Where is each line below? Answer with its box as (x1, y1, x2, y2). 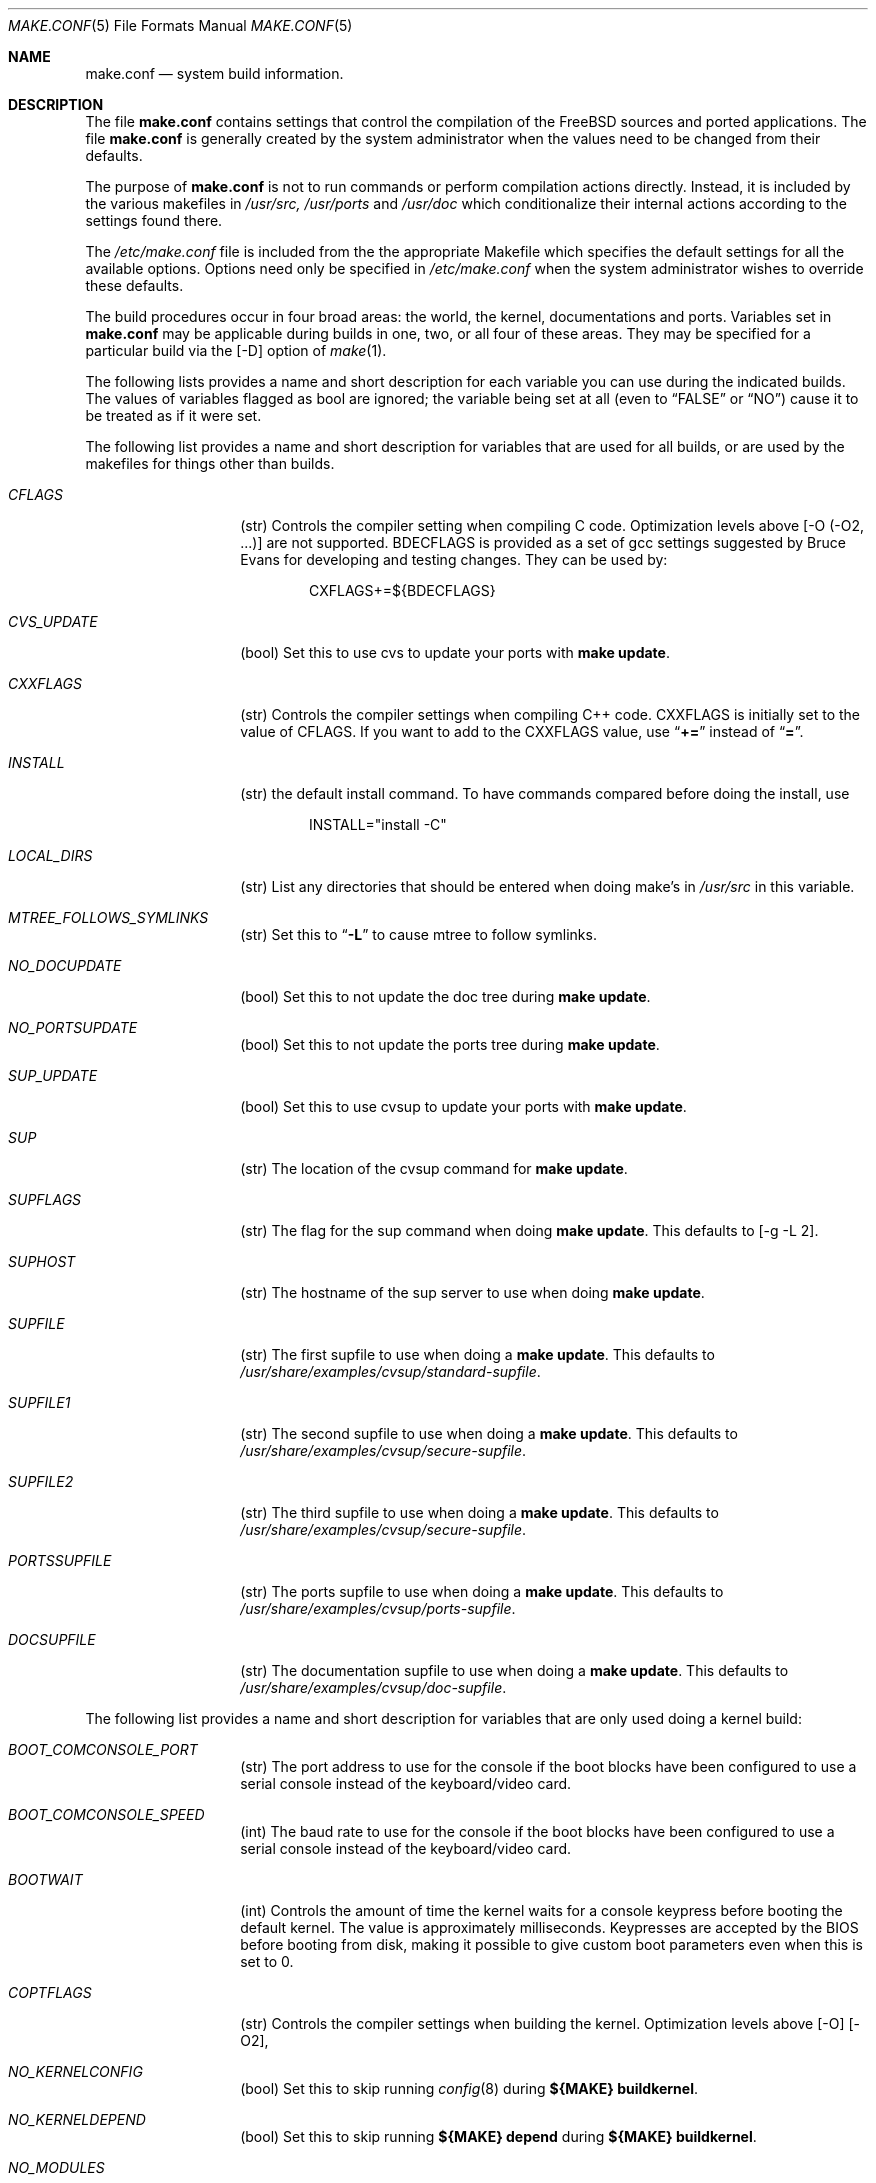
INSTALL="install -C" (309, 816, 447, 833)
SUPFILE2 (8, 1473, 74, 1490)
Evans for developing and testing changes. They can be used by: (240, 551, 668, 568)
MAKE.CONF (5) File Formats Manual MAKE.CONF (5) (8, 17, 353, 34)
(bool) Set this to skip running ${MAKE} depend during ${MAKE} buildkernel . (240, 2128, 757, 2145)
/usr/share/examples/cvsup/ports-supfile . (240, 1600, 516, 1617)
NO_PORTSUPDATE (8, 1019, 138, 1036)
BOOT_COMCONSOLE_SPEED (8, 1806, 205, 1823)
